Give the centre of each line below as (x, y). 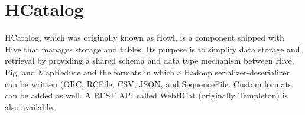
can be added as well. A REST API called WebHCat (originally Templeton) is (147, 95)
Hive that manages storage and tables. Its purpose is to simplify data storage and (152, 49)
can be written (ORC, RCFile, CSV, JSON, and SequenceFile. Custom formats (148, 83)
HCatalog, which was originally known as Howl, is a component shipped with (145, 37)
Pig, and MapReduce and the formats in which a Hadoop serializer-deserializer (147, 72)
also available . (30, 106)
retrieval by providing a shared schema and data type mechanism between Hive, (150, 60)
